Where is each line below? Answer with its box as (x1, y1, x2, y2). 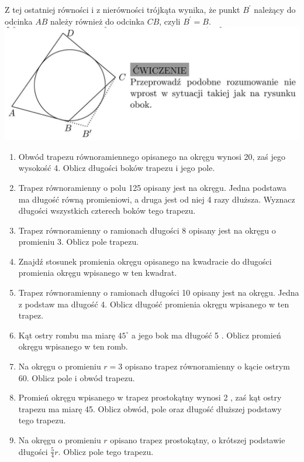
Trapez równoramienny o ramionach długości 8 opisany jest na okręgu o (18, 224, 276, 236)
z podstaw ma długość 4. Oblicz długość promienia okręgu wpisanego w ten (18, 297, 289, 310)
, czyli (159, 15, 181, 27)
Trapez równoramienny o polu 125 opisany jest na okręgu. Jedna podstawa (18, 181, 286, 193)
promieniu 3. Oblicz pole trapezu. (18, 235, 139, 248)
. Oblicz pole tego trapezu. (58, 445, 154, 457)
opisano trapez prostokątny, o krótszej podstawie (110, 434, 285, 446)
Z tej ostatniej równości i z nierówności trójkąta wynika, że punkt (5, 4, 240, 15)
